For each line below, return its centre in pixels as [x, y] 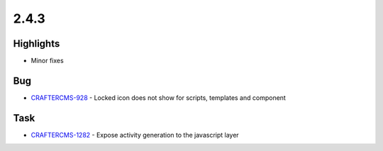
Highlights [37, 44]
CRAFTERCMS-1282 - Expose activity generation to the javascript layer [135, 135]
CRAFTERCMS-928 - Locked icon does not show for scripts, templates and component [159, 97]
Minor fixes [47, 61]
